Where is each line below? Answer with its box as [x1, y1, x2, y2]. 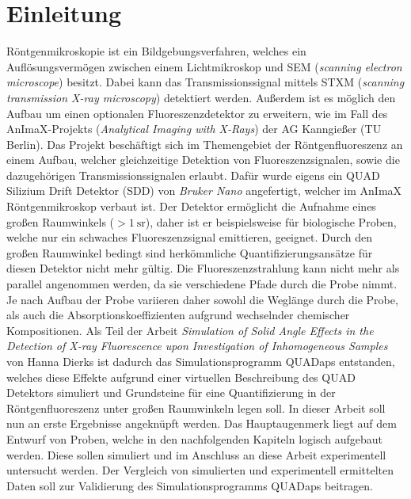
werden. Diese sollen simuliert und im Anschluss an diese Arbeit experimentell [6, 446, 386, 463]
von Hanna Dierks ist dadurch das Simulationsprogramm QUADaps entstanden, [6, 353, 395, 369]
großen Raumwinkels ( [6, 213, 115, 230]
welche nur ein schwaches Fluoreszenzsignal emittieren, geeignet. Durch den [6, 229, 373, 246]
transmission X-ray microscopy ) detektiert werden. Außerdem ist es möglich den [6, 89, 396, 105]
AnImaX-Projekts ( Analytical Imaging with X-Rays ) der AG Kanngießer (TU [6, 120, 382, 137]
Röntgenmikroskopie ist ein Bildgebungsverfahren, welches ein [6, 43, 306, 59]
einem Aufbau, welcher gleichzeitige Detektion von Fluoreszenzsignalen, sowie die [6, 151, 400, 168]
